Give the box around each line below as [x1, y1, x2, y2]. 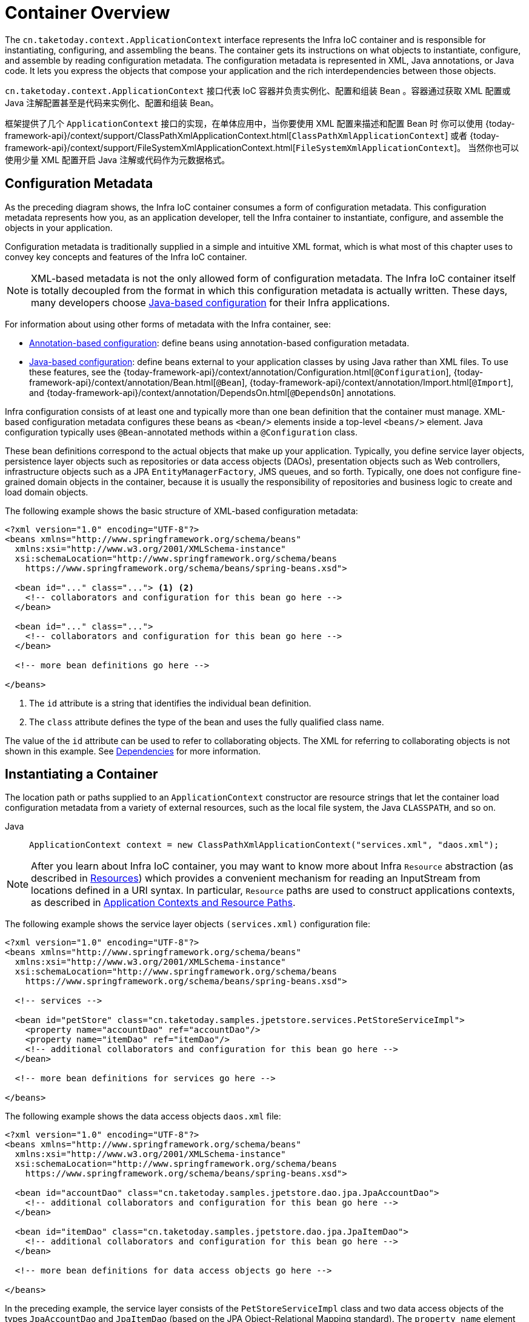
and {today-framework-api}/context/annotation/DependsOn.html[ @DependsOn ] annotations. [29, 387, 396, 398]
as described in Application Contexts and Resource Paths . [31, 896, 296, 909]
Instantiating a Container [5, 767, 158, 782]
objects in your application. [5, 222, 113, 233]
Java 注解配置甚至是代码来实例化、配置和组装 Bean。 [5, 97, 219, 108]
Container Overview [5, 2, 170, 23]
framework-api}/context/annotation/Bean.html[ [29, 377, 216, 388]
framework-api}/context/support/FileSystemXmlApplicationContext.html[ [5, 142, 296, 153]
